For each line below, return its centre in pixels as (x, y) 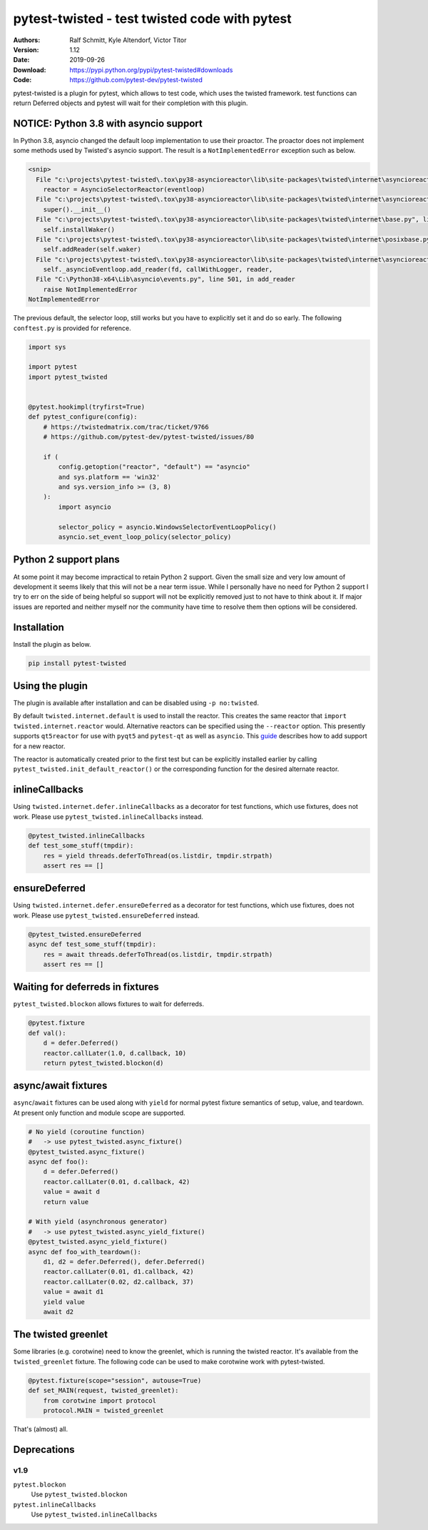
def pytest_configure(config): (83, 417)
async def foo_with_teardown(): (85, 1252)
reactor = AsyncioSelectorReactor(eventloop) (124, 189)
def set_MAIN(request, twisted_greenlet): (103, 1391)
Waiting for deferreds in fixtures (86, 987)
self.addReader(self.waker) (92, 249)
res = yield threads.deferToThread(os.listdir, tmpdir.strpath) (158, 855)
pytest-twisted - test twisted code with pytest (152, 19)
